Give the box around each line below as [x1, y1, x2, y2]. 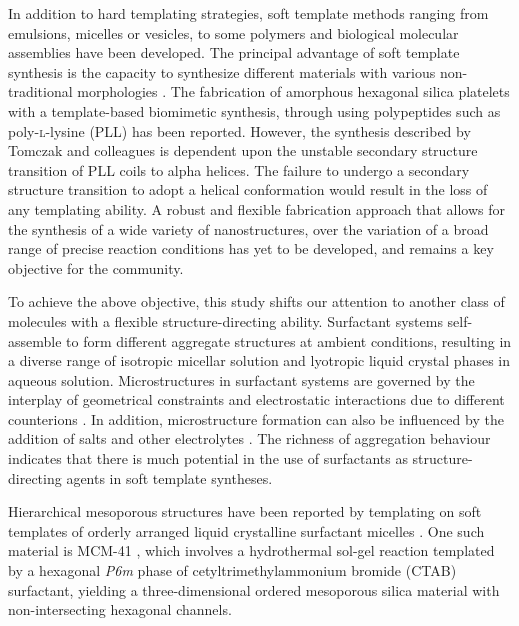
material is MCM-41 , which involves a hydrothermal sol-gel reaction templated [8, 540, 495, 561]
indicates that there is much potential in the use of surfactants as [8, 448, 408, 469]
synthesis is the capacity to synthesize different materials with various [8, 61, 436, 82]
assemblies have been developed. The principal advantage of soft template [8, 42, 460, 63]
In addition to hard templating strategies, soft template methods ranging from [8, 3, 489, 23]
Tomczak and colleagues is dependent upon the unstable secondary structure [8, 140, 478, 161]
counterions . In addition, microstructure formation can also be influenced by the [8, 408, 504, 429]
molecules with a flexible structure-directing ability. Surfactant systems [8, 310, 443, 331]
